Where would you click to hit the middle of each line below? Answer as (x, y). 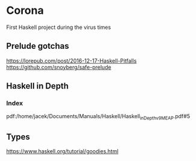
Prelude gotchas (38, 46)
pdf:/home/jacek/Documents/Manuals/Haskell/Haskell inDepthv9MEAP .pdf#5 (98, 117)
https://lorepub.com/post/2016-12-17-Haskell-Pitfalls (72, 60)
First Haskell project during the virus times (59, 27)
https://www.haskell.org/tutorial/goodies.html (63, 151)
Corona (25, 11)
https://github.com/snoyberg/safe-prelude (59, 67)
